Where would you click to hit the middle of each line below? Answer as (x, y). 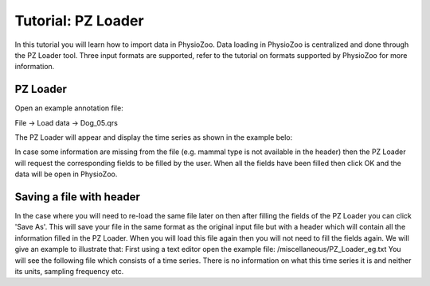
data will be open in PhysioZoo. (66, 174)
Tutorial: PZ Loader (79, 21)
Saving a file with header (78, 197)
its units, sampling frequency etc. (69, 272)
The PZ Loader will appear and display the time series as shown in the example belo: (154, 137)
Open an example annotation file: (69, 108)
